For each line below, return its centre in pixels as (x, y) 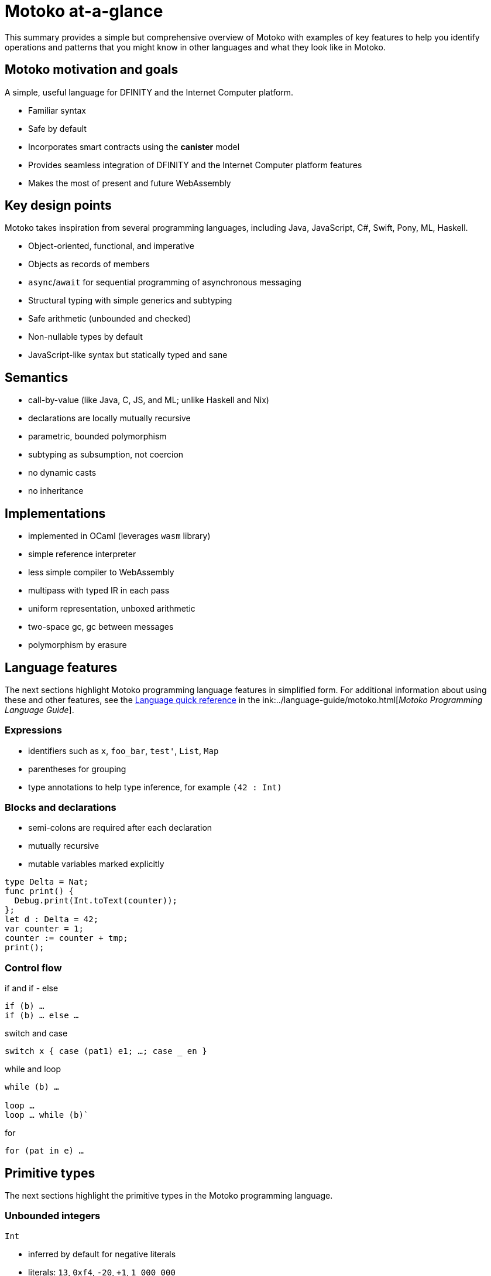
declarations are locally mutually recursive (109, 418)
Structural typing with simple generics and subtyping (130, 301)
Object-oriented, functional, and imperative (111, 246)
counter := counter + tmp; (66, 938)
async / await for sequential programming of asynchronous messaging (165, 282)
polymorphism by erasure (78, 645)
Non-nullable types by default (85, 337)
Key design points (58, 206)
